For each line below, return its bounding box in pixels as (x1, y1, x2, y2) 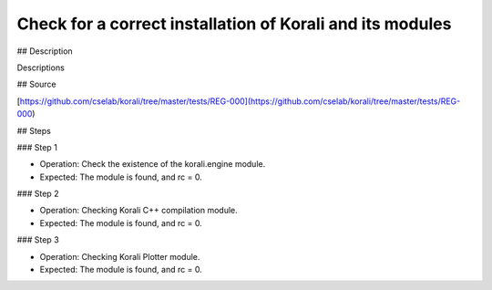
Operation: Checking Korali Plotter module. (39, 251, 200, 262)
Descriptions (16, 62, 66, 73)
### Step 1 (16, 141, 58, 152)
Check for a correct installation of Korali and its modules (16, 14, 452, 34)
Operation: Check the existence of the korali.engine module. (39, 159, 266, 170)
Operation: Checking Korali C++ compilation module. (39, 205, 239, 216)
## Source (16, 78, 56, 90)
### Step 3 (16, 234, 59, 245)
